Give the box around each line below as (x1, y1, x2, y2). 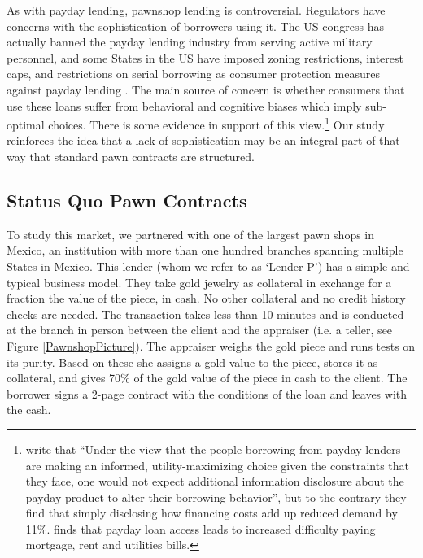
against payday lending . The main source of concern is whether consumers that (7, 81, 405, 98)
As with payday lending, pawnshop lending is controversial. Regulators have (7, 2, 386, 18)
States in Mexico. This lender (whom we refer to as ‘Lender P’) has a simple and (7, 257, 410, 274)
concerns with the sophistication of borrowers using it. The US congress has (7, 17, 384, 34)
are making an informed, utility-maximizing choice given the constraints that (25, 456, 410, 473)
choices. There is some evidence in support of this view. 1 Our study (48, 114, 385, 133)
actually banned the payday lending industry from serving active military (7, 33, 373, 50)
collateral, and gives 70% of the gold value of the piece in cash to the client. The (7, 369, 408, 386)
